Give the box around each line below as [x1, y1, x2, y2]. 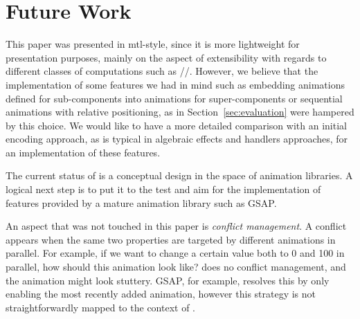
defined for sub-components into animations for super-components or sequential [6, 91, 343, 105]
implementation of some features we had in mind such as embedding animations [6, 77, 345, 91]
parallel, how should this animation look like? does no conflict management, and [6, 259, 346, 274]
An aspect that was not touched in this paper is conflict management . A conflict [6, 219, 347, 233]
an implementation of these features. [6, 145, 161, 159]
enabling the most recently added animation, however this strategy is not [6, 286, 316, 301]
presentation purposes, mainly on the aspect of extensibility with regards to [6, 50, 327, 64]
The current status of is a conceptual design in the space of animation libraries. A [6, 168, 353, 183]
